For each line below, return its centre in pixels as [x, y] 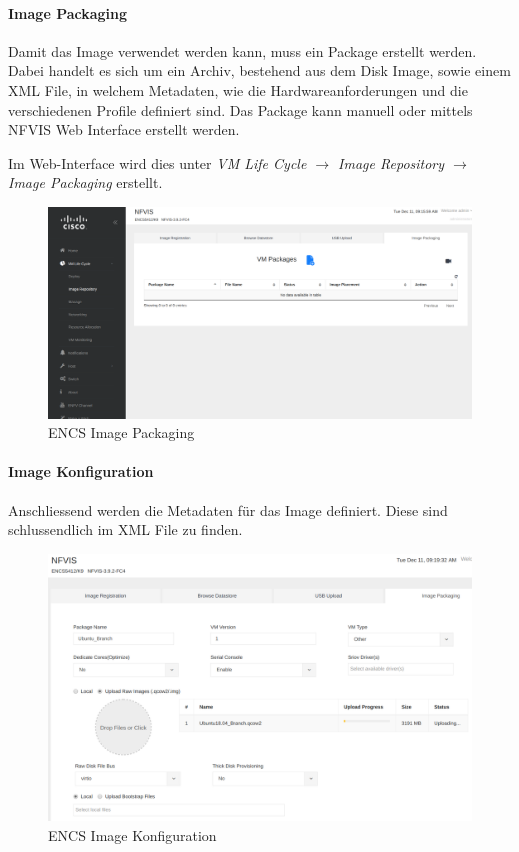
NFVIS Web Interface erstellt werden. [124, 129]
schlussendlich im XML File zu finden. [125, 529]
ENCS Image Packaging [121, 432]
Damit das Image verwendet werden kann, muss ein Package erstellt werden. [242, 50]
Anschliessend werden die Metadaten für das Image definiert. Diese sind [228, 509]
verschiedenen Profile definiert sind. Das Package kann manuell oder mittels [240, 109]
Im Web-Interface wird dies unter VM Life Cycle [157, 162]
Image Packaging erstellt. [85, 182]
